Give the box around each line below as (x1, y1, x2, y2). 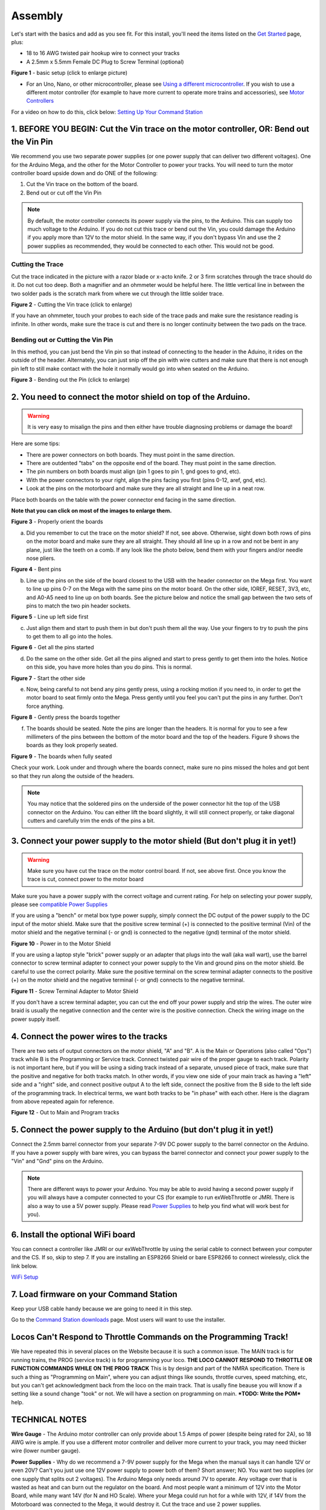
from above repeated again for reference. (11, 1098, 115, 1105)
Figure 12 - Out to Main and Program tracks (11, 1109, 120, 1116)
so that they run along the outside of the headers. (11, 772, 135, 779)
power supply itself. (11, 1015, 60, 1023)
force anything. (26, 702, 65, 710)
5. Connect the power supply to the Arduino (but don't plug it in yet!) (11, 1125, 274, 1135)
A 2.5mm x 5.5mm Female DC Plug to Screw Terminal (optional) (26, 58, 184, 65)
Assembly (11, 9, 63, 22)
